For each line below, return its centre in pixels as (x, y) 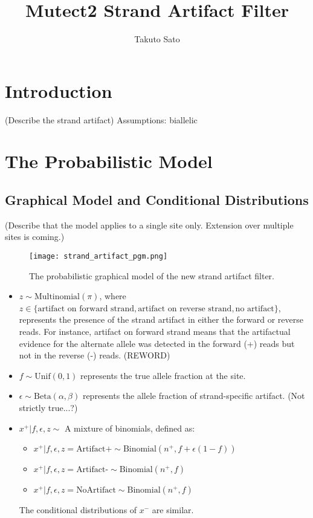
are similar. (173, 510)
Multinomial (57, 297)
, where (113, 296)
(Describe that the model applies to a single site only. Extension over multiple (149, 225)
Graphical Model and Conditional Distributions (157, 200)
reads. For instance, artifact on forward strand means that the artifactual (155, 332)
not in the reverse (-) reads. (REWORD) (95, 355)
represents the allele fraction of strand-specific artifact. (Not (194, 396)
